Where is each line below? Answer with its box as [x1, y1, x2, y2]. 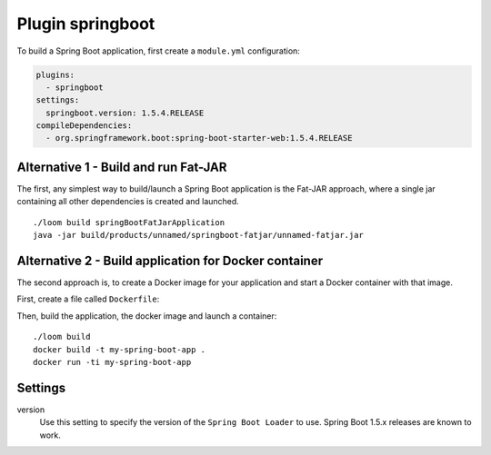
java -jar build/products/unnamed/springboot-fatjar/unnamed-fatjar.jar [33, 230, 364, 241]
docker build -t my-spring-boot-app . [33, 344, 206, 354]
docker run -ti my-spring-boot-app [33, 357, 192, 368]
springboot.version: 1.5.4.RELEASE [45, 107, 205, 118]
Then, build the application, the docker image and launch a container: [16, 310, 277, 321]
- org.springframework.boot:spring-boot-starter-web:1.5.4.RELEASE [45, 133, 353, 143]
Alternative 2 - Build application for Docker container [16, 252, 323, 268]
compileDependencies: [35, 121, 133, 131]
